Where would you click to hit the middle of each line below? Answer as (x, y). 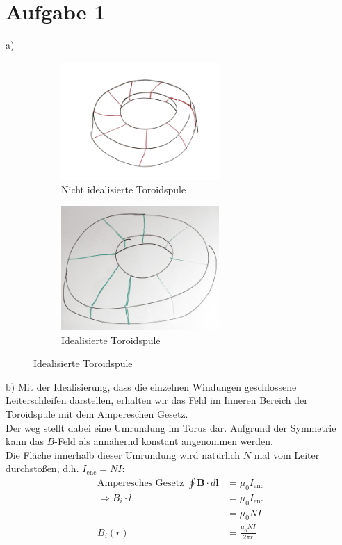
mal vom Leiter (287, 454)
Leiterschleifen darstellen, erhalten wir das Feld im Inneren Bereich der (157, 400)
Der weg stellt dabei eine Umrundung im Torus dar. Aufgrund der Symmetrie (171, 427)
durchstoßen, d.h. (42, 468)
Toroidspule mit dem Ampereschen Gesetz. (97, 413)
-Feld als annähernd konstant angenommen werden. (164, 441)
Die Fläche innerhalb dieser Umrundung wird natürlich (123, 454)
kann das (25, 441)
